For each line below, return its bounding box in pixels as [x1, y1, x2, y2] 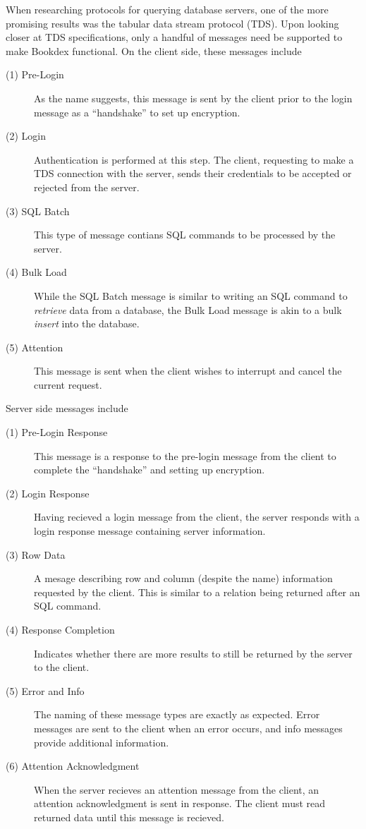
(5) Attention [6, 339, 63, 354]
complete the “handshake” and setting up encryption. [34, 462, 265, 477]
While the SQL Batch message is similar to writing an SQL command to [34, 288, 348, 303]
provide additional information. [34, 734, 169, 749]
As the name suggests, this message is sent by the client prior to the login [34, 90, 353, 105]
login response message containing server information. [34, 524, 266, 538]
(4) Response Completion [6, 622, 115, 636]
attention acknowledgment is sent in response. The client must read [34, 796, 326, 811]
